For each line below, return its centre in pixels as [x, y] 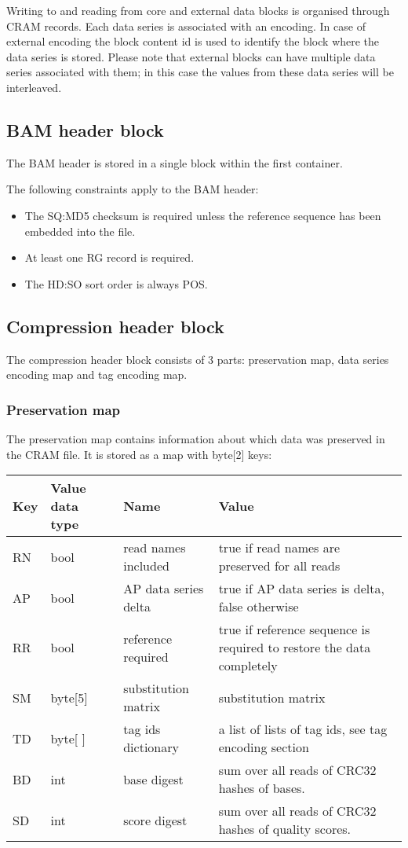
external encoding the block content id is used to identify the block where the [193, 41]
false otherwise [259, 607]
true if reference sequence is [294, 630]
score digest [155, 820]
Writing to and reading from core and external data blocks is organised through [198, 10]
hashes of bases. [262, 788]
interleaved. [34, 87]
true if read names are [279, 548]
